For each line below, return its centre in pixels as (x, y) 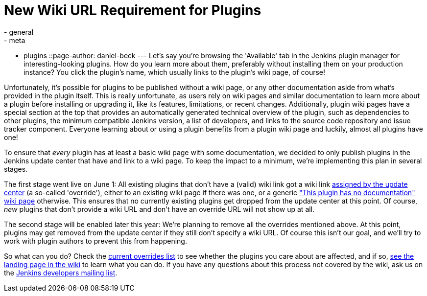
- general (19, 32)
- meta (15, 40)
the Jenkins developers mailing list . (61, 273)
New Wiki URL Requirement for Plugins (133, 10)
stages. (16, 169)
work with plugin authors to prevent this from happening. (95, 241)
